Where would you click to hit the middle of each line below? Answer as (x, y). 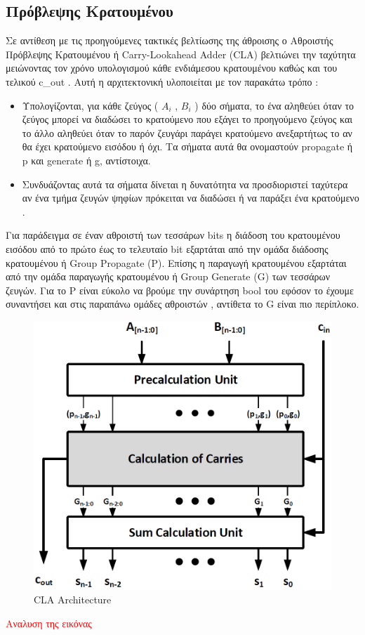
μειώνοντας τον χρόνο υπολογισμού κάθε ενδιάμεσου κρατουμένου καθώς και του (172, 68)
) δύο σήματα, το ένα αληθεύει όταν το (274, 105)
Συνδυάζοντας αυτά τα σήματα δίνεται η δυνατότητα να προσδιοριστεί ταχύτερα (185, 184)
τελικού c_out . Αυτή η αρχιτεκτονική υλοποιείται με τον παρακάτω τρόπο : (162, 81)
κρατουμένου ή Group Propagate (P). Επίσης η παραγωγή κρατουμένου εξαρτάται (176, 262)
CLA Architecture (73, 600)
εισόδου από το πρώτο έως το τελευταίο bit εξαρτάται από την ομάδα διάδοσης (167, 248)
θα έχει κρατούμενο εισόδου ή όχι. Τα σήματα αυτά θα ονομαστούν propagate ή (187, 146)
